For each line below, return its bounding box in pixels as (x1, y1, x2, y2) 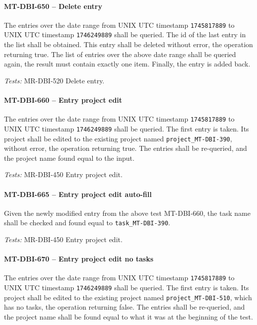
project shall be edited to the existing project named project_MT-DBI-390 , (4, 133, 232, 143)
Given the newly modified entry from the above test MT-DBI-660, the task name (4, 207, 251, 218)
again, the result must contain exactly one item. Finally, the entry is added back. (4, 59, 251, 69)
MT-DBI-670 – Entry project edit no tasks (4, 254, 154, 264)
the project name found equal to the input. (4, 152, 134, 163)
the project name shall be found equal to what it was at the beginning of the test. (4, 312, 253, 322)
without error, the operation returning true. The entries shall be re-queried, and (4, 143, 247, 153)
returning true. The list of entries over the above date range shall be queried (4, 49, 236, 59)
